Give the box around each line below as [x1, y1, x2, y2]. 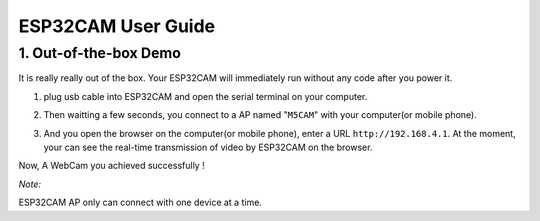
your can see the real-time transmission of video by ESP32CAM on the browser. [43, 141, 373, 153]
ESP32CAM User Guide [18, 15, 216, 37]
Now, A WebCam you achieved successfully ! [18, 160, 205, 172]
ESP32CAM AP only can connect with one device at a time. [18, 196, 262, 209]
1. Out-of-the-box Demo [18, 44, 182, 62]
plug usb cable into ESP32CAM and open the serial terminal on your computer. [43, 90, 368, 102]
